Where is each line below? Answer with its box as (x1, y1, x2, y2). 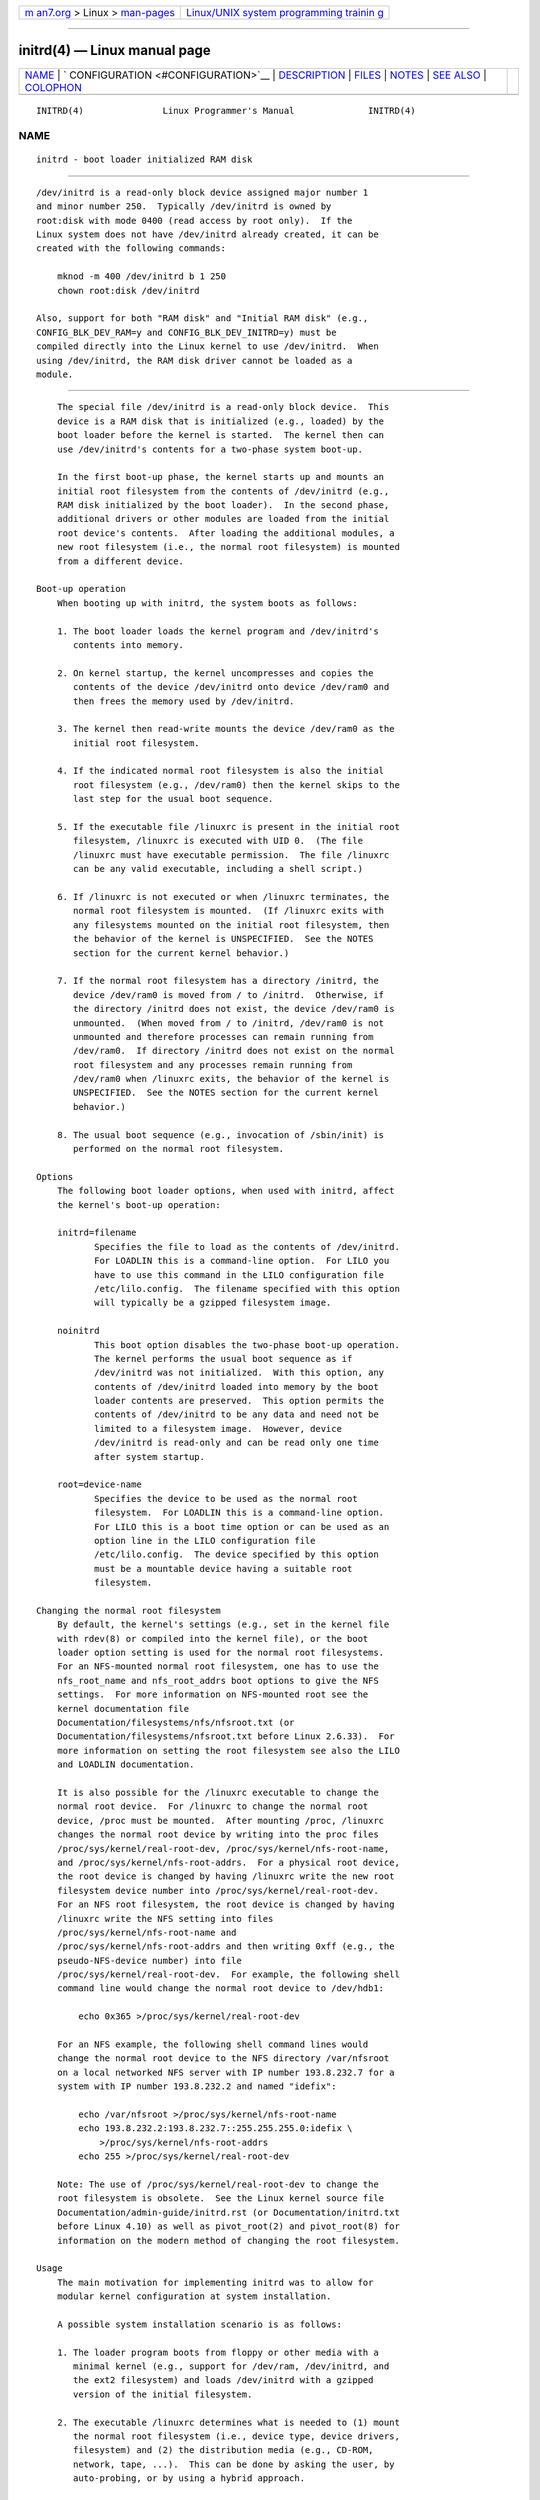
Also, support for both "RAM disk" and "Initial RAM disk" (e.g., (36, 313, 369, 324)
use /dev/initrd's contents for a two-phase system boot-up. (56, 443, 364, 455)
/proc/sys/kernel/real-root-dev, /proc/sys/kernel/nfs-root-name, (56, 1843, 390, 1854)
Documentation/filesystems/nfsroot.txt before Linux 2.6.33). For (56, 1731, 395, 1742)
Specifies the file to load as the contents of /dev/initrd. (93, 1241, 400, 1252)
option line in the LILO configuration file (93, 1535, 316, 1546)
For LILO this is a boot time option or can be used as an (93, 1521, 390, 1532)
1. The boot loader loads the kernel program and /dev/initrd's (56, 625, 379, 637)
